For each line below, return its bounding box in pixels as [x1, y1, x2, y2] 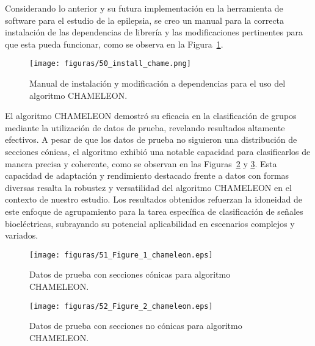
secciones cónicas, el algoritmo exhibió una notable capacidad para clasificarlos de [5, 145, 311, 157]
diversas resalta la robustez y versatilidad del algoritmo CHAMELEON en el [5, 181, 292, 193]
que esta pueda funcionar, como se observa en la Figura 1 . [5, 37, 223, 50]
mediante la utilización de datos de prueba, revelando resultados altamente [5, 121, 285, 134]
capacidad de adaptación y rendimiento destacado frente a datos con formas [5, 169, 289, 182]
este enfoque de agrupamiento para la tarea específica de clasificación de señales [5, 204, 303, 217]
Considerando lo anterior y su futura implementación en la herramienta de [5, 2, 283, 14]
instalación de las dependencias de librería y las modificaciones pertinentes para [5, 26, 303, 38]
